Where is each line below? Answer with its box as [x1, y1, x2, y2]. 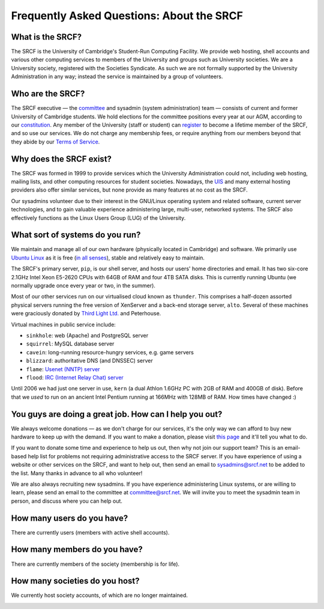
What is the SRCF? [11, 32, 82, 42]
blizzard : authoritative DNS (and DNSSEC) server [26, 357, 153, 365]
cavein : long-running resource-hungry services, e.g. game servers [26, 348, 194, 356]
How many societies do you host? [11, 576, 140, 586]
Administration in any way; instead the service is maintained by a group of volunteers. [11, 73, 223, 80]
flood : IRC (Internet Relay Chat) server [26, 374, 124, 381]
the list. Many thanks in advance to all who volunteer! [11, 469, 143, 477]
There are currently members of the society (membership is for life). [11, 560, 180, 568]
